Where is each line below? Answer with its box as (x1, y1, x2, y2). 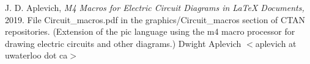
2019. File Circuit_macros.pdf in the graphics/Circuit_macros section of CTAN (5, 13, 306, 26)
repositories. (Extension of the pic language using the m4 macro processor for (5, 25, 295, 38)
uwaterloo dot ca (5, 49, 68, 62)
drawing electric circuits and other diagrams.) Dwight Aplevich (5, 37, 242, 49)
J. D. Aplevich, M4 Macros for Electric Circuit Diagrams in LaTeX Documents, (5, 1, 304, 13)
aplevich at (255, 37, 297, 49)
